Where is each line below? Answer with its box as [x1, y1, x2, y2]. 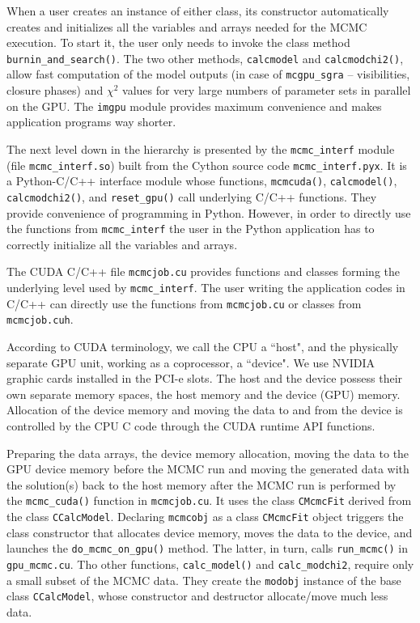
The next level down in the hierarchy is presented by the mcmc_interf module [6, 140, 395, 157]
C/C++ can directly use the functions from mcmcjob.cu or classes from [6, 295, 362, 311]
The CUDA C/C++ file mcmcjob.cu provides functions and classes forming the [6, 263, 401, 280]
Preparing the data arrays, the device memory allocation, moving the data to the [6, 444, 409, 461]
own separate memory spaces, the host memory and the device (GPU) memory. [6, 385, 401, 402]
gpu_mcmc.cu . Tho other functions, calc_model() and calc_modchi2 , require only [6, 555, 414, 572]
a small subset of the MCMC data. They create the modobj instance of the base [6, 571, 401, 588]
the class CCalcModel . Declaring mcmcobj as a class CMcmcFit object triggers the [6, 508, 404, 525]
